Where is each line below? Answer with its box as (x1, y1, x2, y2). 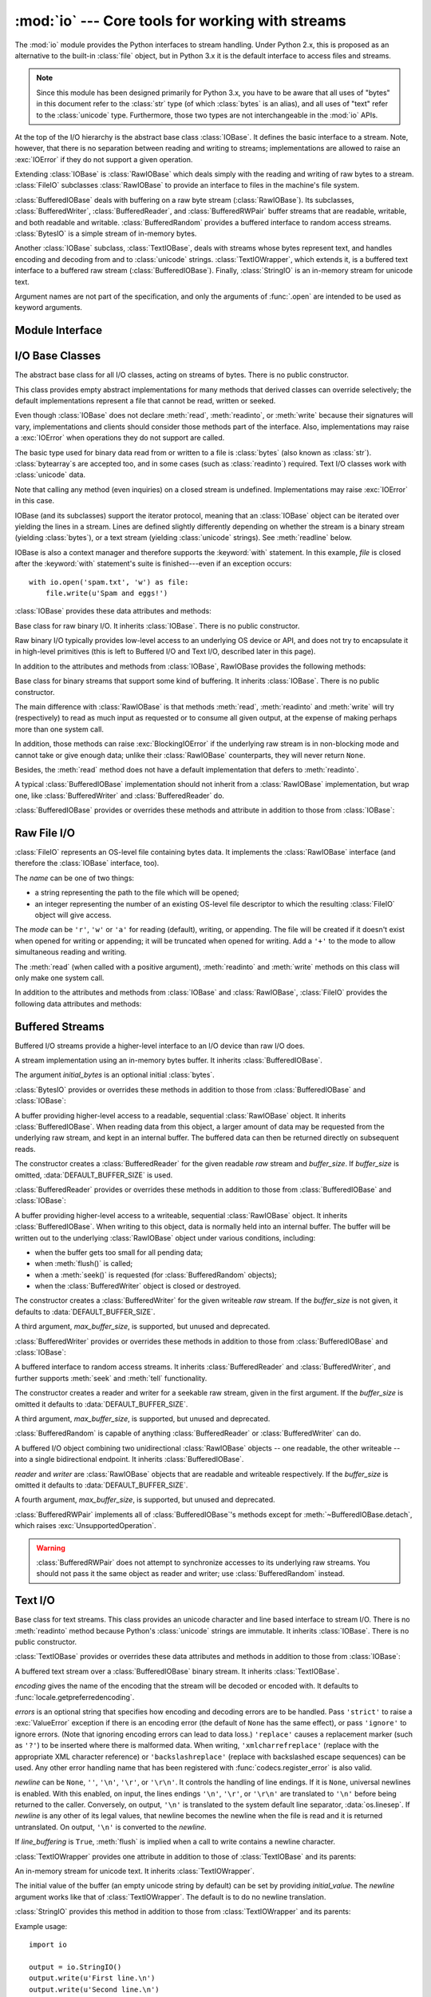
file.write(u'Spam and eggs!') (45, 588, 168, 598)
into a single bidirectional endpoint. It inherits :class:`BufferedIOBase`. (14, 1455, 244, 1464)
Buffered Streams (14, 1019, 105, 1034)
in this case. (14, 496, 55, 506)
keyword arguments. (14, 303, 83, 312)
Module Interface (14, 324, 103, 337)
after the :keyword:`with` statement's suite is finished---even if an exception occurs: (14, 559, 292, 569)
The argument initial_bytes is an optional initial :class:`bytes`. (14, 1070, 215, 1080)
